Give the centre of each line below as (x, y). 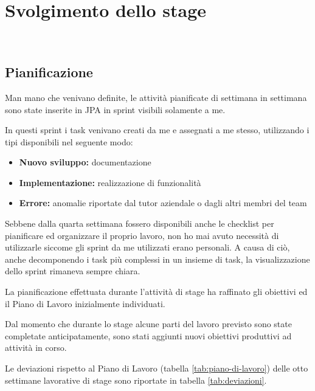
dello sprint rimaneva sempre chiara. (73, 271)
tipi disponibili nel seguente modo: (69, 141)
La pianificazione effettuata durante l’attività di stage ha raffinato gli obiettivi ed (156, 292)
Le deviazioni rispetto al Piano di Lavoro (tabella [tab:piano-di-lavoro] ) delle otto (157, 368)
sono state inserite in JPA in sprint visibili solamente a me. (115, 109)
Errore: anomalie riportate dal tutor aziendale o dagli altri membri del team (163, 203)
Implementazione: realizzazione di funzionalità (110, 182)
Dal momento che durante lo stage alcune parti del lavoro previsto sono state (148, 324)
